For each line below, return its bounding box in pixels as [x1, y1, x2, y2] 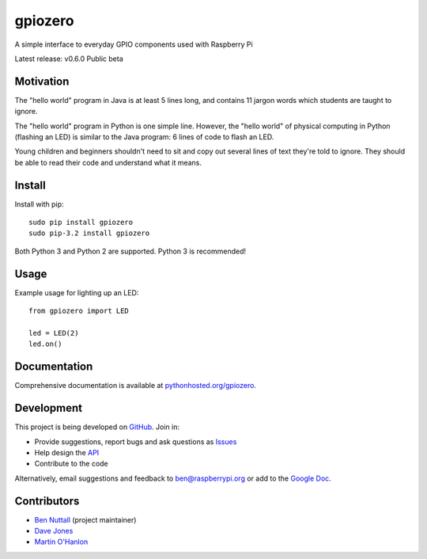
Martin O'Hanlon [34, 537, 89, 546]
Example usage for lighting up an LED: [14, 287, 139, 297]
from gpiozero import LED [28, 306, 130, 316]
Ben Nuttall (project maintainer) [34, 515, 137, 524]
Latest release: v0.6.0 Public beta [14, 54, 123, 63]
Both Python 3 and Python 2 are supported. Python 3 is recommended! [14, 246, 247, 256]
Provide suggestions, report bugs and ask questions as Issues [34, 436, 237, 447]
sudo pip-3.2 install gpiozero [28, 229, 150, 238]
